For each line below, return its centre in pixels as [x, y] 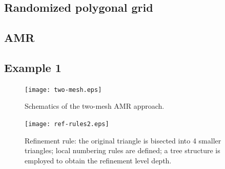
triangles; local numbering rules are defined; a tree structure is [122, 150]
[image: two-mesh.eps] [63, 90]
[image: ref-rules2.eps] [67, 124]
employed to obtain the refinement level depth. [98, 160]
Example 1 [33, 67]
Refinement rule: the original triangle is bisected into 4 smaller [123, 140]
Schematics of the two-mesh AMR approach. [95, 106]
